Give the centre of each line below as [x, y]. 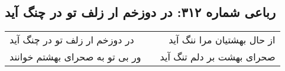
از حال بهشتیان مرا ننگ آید [222, 40]
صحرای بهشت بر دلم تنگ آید [218, 57]
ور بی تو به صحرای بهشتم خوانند [75, 57]
